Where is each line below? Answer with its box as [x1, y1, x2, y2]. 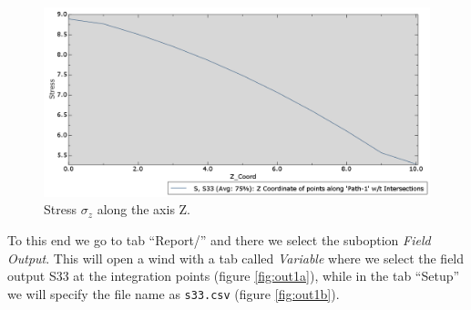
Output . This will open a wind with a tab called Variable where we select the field [7, 248, 465, 267]
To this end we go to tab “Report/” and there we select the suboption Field [7, 231, 431, 250]
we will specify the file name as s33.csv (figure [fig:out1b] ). [7, 284, 340, 303]
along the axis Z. [97, 200, 190, 219]
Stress [44, 200, 77, 219]
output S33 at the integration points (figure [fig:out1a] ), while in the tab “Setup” [7, 266, 460, 285]
